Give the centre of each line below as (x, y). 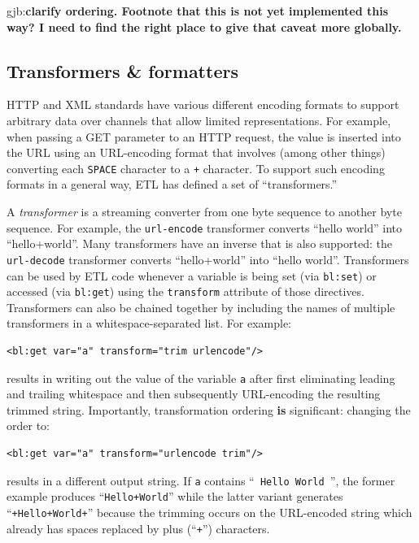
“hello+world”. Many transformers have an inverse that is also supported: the (199, 243)
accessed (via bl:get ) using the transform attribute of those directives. (185, 291)
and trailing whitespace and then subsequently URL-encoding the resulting (194, 394)
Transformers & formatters (122, 70)
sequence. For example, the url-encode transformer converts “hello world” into (205, 227)
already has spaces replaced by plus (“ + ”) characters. (138, 528)
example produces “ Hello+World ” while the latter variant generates (175, 496)
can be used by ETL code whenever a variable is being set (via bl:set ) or (192, 275)
